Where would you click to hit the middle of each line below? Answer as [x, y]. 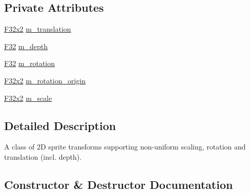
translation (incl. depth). [43, 156]
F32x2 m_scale [28, 98]
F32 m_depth [26, 46]
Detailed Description [60, 125]
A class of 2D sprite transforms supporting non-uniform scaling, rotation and [125, 147]
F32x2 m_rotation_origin [45, 80]
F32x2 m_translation [38, 29]
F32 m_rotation [30, 63]
